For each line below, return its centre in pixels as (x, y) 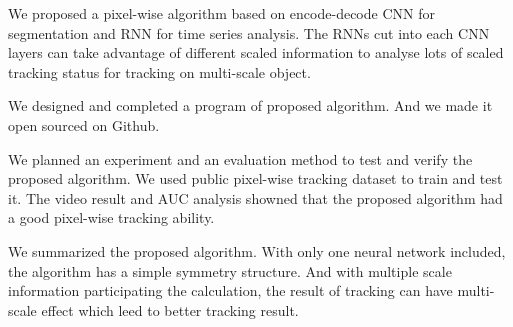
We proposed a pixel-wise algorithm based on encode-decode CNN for (221, 13)
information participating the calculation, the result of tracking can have (230, 290)
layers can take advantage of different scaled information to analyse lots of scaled (256, 52)
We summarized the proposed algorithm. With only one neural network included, (257, 250)
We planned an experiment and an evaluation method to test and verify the (240, 158)
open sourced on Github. (84, 124)
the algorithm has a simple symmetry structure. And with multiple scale (230, 270)
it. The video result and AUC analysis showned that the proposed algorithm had (255, 197)
